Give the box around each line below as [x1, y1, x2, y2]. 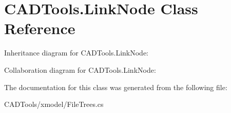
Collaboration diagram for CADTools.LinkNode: [4, 64, 156, 75]
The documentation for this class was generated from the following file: [4, 81, 227, 92]
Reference [4, 18, 75, 39]
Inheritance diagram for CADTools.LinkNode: [4, 47, 149, 58]
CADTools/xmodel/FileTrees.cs [4, 99, 104, 109]
